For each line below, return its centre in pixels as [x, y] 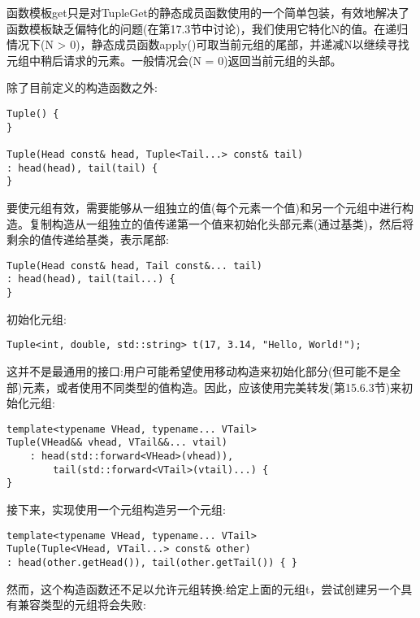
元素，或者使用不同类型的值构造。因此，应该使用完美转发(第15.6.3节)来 [212, 387]
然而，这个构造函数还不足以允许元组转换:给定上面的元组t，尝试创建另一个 [204, 588]
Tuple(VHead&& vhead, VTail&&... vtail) [117, 443]
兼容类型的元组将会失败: [82, 605]
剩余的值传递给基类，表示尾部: [88, 239]
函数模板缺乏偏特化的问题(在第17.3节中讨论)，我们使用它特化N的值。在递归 [208, 28]
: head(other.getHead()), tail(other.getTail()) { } [152, 562]
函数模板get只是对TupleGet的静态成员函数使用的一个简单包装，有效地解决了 [208, 12]
